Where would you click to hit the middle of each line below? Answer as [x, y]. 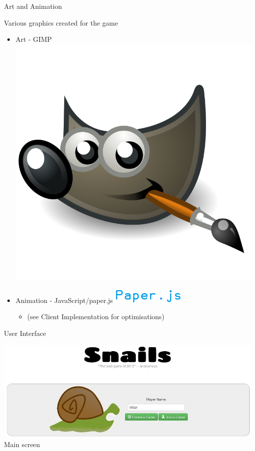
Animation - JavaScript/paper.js [64, 300]
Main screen [22, 444]
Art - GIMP [34, 39]
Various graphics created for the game [61, 22]
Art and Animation [33, 6]
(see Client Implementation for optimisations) [96, 316]
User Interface [25, 333]
